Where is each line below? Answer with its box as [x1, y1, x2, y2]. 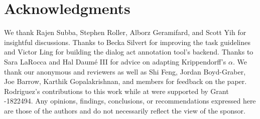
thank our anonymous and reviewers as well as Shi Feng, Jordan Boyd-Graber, [4, 66, 246, 76]
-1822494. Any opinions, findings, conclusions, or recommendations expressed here [4, 95, 256, 106]
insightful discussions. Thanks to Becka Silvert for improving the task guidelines [4, 36, 250, 47]
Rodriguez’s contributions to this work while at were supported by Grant [4, 85, 229, 96]
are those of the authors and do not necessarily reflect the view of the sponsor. [4, 105, 245, 115]
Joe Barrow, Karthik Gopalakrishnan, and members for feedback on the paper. [4, 76, 247, 86]
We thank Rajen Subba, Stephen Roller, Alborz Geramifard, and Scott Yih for [4, 27, 246, 37]
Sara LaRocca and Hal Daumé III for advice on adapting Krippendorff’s [4, 56, 226, 66]
